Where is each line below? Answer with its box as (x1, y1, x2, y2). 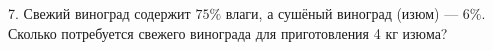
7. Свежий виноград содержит (8, 3, 191, 23)
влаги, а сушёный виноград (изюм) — (225, 3, 459, 23)
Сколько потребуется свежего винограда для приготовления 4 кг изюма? (8, 22, 448, 43)
